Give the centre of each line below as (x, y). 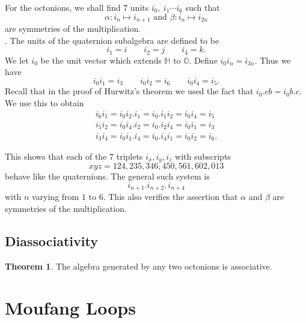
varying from (55, 197)
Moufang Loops (70, 307)
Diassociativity (51, 241)
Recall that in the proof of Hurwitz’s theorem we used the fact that (129, 91)
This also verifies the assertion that (173, 197)
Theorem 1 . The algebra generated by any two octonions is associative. (139, 266)
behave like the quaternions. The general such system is (107, 176)
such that (203, 7)
